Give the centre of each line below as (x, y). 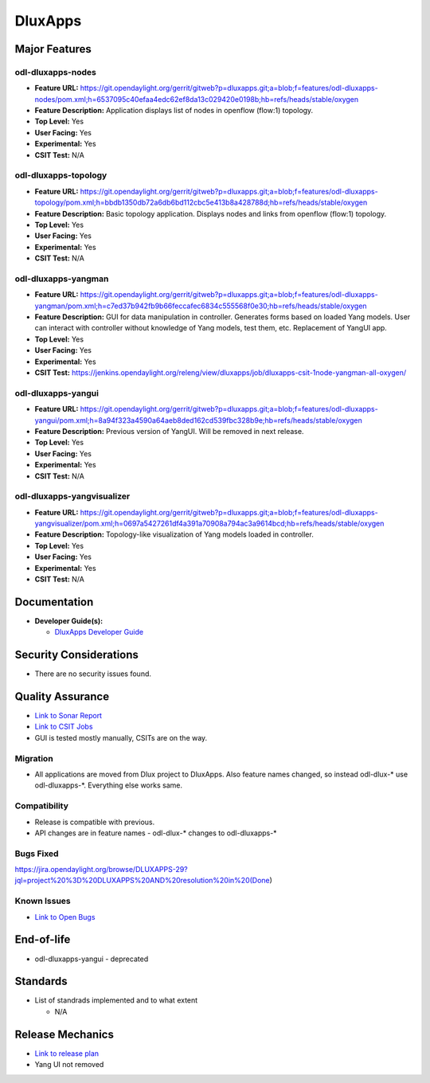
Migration (34, 758)
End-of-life (43, 940)
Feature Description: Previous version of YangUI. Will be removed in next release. (169, 431)
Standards (41, 981)
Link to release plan (67, 1053)
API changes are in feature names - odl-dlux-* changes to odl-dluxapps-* (156, 833)
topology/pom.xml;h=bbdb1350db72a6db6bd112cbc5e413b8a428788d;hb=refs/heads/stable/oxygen (201, 202)
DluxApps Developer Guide (99, 632)
